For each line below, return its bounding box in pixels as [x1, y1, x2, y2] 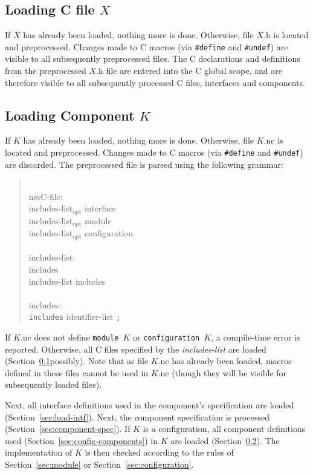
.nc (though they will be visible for [158, 366, 287, 379]
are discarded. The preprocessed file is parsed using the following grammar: [5, 158, 283, 170]
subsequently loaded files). [5, 378, 102, 391]
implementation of [5, 446, 73, 459]
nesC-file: [28, 190, 63, 202]
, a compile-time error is [211, 331, 300, 344]
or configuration [133, 331, 200, 344]
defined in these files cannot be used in [5, 366, 149, 379]
